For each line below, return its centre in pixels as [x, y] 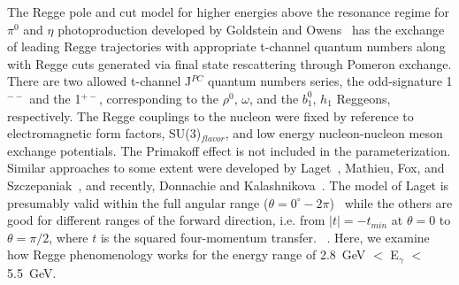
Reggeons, [363, 98]
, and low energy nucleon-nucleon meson [334, 133]
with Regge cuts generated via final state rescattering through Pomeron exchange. [229, 63]
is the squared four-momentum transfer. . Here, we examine [265, 237]
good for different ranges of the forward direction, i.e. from [166, 220]
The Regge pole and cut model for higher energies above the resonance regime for [228, 12]
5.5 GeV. [32, 272]
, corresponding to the [159, 98]
